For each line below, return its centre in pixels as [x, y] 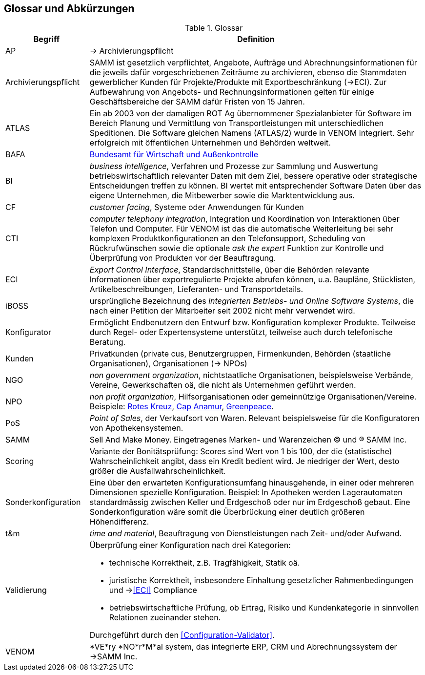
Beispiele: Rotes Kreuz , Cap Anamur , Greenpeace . [182, 407]
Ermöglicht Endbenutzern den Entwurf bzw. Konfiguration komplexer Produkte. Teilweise [253, 323]
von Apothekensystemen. [136, 428]
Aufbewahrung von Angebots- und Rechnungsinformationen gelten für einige [232, 92]
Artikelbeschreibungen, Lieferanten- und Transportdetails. [196, 289]
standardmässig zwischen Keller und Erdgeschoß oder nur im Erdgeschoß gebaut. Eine [250, 502]
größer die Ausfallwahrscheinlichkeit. [158, 471]
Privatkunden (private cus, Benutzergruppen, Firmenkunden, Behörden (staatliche [240, 354]
